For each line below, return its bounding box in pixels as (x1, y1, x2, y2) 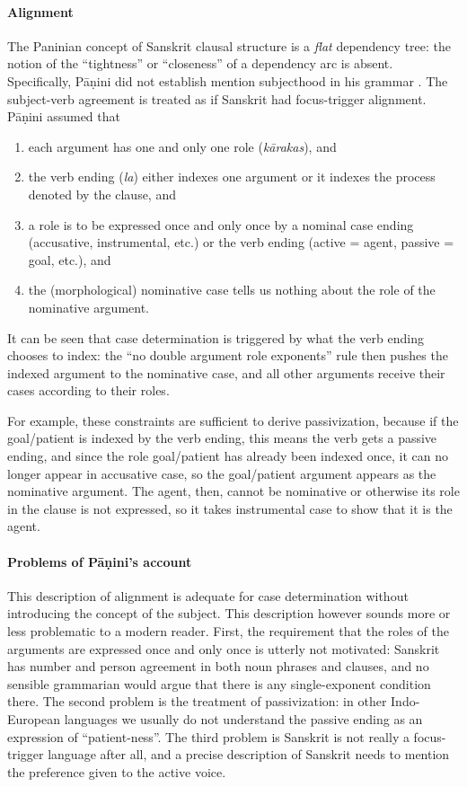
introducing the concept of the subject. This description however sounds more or (7, 604, 451, 623)
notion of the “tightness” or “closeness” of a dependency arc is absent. (7, 54, 393, 73)
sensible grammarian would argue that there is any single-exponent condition (7, 674, 431, 693)
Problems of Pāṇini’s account (7, 552, 192, 570)
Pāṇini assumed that (7, 107, 120, 126)
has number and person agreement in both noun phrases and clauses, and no (7, 657, 429, 676)
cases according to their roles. (7, 381, 170, 400)
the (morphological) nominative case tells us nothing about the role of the (28, 280, 436, 299)
